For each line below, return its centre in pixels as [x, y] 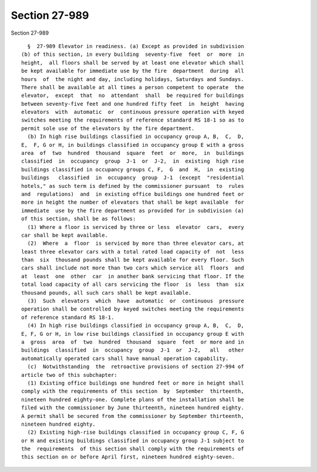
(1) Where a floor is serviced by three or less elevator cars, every [136, 227]
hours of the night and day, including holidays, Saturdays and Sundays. [133, 79]
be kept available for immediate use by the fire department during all [133, 71]
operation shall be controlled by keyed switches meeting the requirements [133, 309]
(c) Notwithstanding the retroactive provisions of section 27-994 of [136, 367]
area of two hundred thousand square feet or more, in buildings [133, 153]
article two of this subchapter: [69, 375]
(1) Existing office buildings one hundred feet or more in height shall [136, 383]
